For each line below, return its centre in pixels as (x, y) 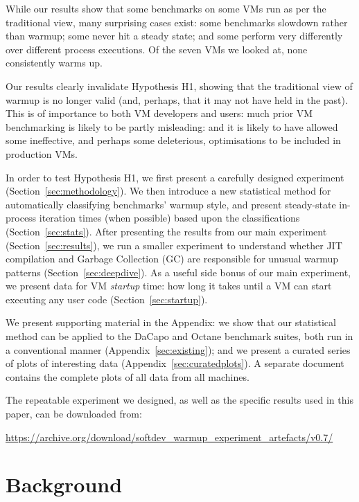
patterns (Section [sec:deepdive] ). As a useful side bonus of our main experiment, (178, 272)
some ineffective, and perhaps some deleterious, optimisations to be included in (173, 140)
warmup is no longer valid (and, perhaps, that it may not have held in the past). (177, 99)
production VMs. (42, 153)
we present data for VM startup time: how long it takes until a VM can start (169, 286)
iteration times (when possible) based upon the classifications (169, 218)
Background (64, 484)
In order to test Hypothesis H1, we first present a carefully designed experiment (175, 177)
